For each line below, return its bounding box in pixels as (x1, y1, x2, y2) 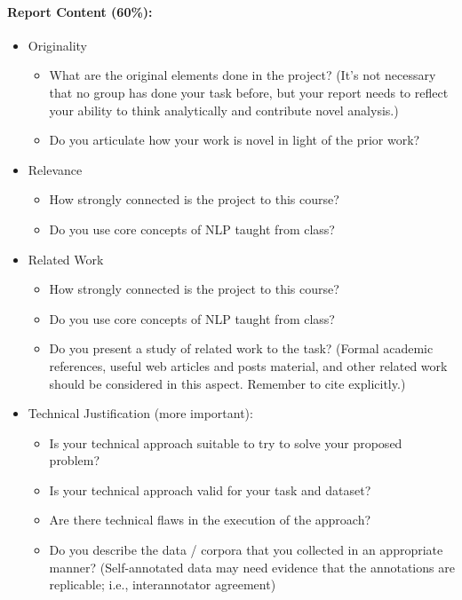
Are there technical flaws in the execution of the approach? (49, 510, 371, 529)
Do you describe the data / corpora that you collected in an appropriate (49, 541, 443, 559)
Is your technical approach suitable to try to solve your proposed (49, 433, 402, 452)
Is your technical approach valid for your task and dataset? (49, 480, 371, 499)
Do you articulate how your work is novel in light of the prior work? (49, 130, 420, 149)
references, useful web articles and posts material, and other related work (49, 356, 448, 375)
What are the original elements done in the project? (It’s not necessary (49, 66, 436, 84)
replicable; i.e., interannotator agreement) (49, 575, 276, 594)
